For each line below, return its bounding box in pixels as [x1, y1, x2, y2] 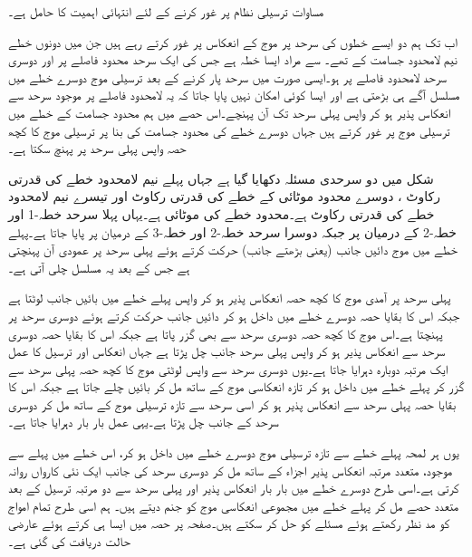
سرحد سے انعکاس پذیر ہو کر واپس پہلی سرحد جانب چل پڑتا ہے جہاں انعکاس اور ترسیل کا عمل [8, 341, 446, 360]
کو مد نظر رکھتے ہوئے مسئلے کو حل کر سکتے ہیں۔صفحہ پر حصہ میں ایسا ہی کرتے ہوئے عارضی [8, 514, 450, 533]
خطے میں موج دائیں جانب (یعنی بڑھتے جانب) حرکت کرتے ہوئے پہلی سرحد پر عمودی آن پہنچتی [8, 240, 458, 259]
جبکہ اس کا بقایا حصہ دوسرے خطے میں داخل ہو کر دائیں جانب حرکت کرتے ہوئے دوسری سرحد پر [8, 305, 460, 324]
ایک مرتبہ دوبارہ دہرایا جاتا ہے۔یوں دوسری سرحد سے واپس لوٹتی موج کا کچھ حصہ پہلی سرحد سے [8, 359, 448, 378]
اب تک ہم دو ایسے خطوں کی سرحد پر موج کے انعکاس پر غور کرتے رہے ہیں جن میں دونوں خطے [8, 32, 458, 51]
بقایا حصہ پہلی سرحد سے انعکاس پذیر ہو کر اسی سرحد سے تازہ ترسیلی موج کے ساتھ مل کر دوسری [8, 394, 457, 413]
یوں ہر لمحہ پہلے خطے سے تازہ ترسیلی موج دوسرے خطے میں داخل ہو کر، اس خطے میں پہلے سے [8, 443, 459, 462]
